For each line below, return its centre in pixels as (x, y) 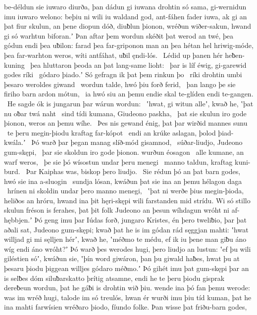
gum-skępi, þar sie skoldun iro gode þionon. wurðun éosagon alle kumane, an (124, 152)
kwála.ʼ (15, 142)
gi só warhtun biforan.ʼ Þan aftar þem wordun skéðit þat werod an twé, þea (119, 35)
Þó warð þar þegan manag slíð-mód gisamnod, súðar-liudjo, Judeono (137, 142)
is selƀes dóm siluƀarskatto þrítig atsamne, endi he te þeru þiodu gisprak (114, 278)
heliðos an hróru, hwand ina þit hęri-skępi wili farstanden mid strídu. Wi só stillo (127, 200)
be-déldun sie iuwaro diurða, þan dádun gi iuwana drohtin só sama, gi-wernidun (125, 6)
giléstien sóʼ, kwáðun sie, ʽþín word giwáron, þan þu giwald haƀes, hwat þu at (122, 258)
